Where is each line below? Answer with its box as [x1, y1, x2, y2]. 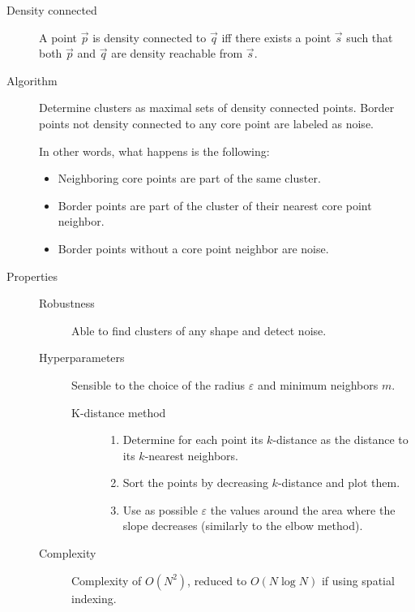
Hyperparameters [39, 349, 125, 366]
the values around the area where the [210, 501, 396, 518]
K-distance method [71, 403, 166, 420]
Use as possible [122, 501, 198, 518]
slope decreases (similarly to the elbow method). [122, 517, 363, 534]
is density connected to [92, 28, 207, 45]
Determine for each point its [122, 431, 263, 448]
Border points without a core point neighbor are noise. [58, 239, 329, 256]
